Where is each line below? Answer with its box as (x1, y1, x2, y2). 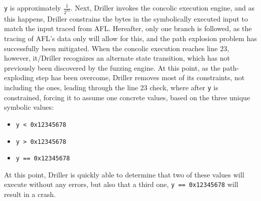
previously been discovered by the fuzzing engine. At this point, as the (4, 62, 220, 73)
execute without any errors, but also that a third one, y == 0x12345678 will (4, 179, 238, 189)
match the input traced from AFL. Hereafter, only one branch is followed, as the (4, 23, 252, 34)
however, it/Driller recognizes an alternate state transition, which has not (4, 53, 230, 63)
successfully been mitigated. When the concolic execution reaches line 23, (4, 43, 229, 53)
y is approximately (4, 3, 61, 13)
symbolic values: (4, 102, 54, 112)
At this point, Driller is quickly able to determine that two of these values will (4, 169, 244, 179)
